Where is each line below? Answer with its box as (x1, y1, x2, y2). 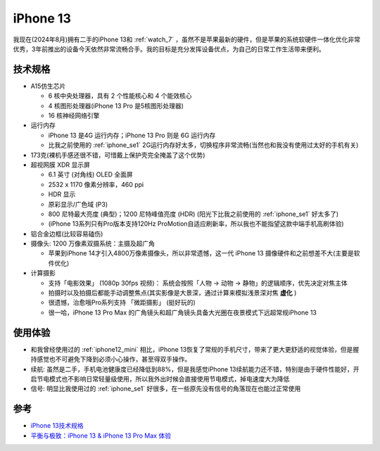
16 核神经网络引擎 (48, 111, 100, 120)
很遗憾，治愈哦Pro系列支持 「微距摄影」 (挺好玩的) (48, 298, 196, 307)
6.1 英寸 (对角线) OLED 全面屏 (48, 170, 133, 179)
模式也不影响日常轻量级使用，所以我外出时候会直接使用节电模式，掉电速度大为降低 (49, 374, 290, 383)
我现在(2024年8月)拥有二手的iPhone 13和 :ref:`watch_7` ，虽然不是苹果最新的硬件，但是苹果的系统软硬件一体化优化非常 (13, 35, 361, 44)
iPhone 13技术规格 (30, 421, 84, 430)
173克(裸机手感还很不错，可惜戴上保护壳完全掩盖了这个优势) (30, 151, 205, 159)
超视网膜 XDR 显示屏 (30, 160, 91, 169)
